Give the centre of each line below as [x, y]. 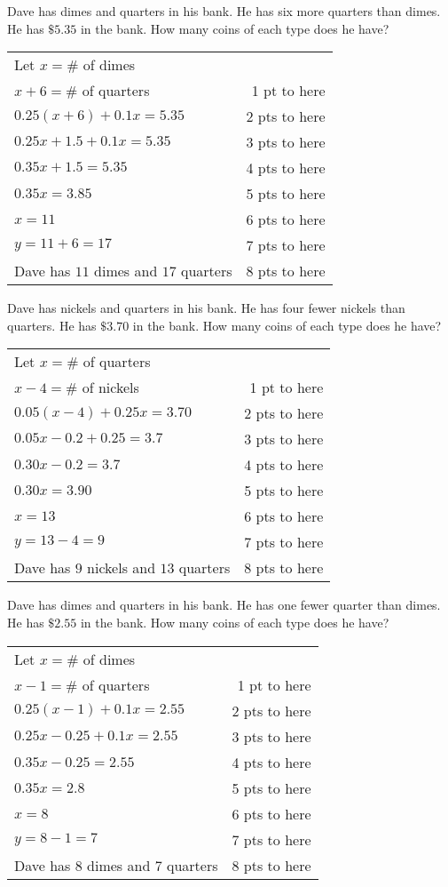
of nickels [110, 388]
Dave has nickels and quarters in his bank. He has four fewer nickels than [206, 308]
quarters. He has [52, 325]
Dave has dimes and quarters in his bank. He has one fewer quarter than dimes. [224, 605]
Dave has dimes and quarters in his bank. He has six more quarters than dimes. [224, 11]
